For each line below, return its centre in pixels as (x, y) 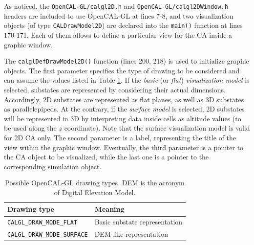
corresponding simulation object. (53, 166)
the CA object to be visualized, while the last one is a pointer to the (106, 157)
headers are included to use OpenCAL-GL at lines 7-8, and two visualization (119, 15)
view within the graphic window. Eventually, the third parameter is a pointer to (124, 147)
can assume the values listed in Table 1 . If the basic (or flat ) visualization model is (127, 80)
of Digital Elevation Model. (95, 192)
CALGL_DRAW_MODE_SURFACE (48, 235)
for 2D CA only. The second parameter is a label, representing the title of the (120, 137)
